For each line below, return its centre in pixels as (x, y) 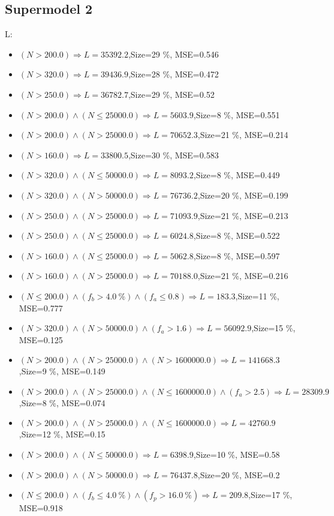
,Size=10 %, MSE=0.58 (237, 454)
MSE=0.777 (41, 307)
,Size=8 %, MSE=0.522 (237, 235)
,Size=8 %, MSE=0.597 (237, 255)
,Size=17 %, (270, 495)
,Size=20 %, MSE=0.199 (243, 195)
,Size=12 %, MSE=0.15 (62, 434)
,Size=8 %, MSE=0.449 (237, 175)
